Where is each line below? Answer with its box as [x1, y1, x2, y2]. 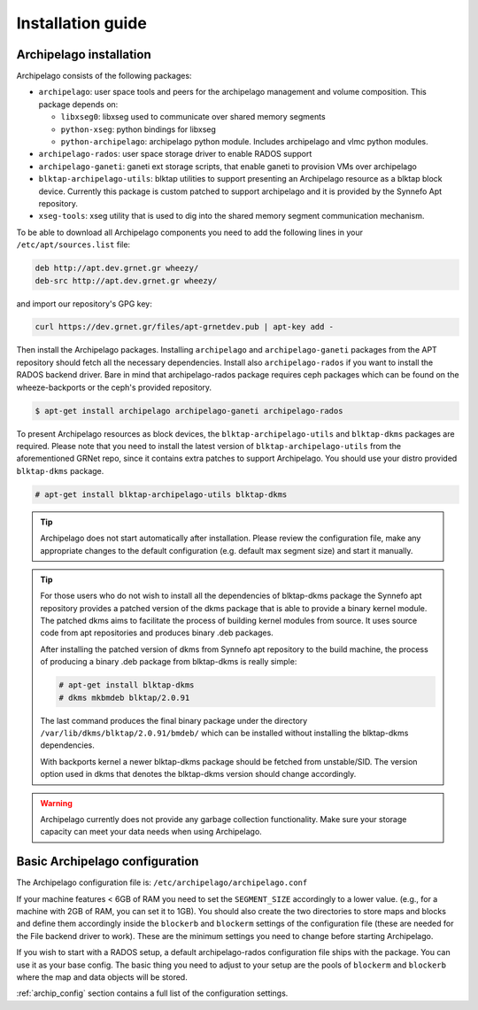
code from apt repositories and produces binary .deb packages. [40, 627, 274, 638]
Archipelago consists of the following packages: [16, 71, 192, 82]
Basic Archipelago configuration [16, 854, 199, 869]
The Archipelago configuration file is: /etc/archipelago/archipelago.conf [16, 877, 308, 888]
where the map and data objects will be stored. [16, 972, 188, 983]
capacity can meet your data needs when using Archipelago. [40, 827, 263, 837]
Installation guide [16, 13, 148, 33]
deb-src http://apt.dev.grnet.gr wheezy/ [35, 276, 218, 285]
